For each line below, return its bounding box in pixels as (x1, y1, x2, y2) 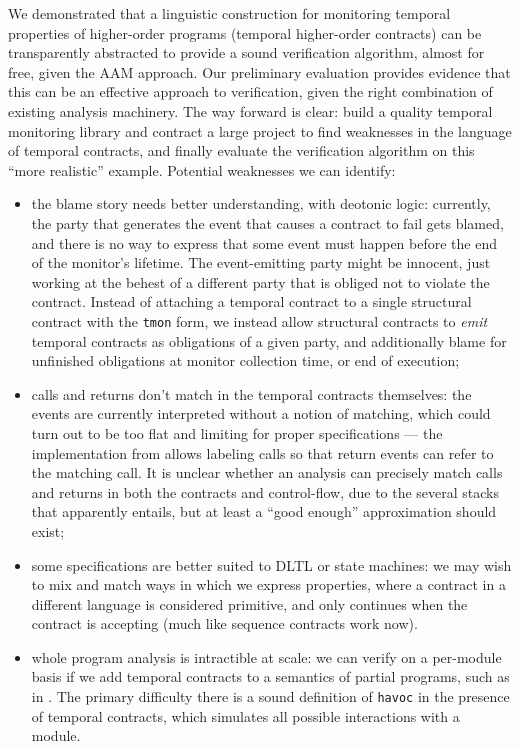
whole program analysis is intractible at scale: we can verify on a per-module (31, 646, 502, 667)
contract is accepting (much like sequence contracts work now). (31, 613, 418, 634)
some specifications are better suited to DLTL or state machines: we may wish (31, 554, 512, 575)
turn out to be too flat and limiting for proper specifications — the (31, 422, 443, 443)
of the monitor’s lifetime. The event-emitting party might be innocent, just (31, 252, 491, 273)
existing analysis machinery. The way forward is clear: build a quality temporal (8, 100, 493, 121)
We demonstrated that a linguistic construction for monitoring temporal (8, 3, 451, 23)
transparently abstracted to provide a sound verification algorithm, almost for (8, 42, 485, 63)
